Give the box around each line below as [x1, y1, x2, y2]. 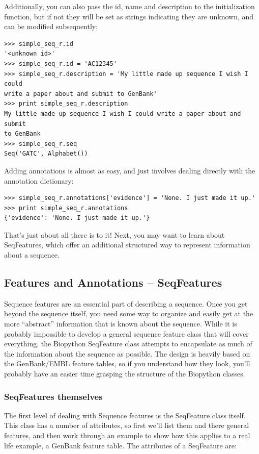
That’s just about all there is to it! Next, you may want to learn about [4, 229, 225, 240]
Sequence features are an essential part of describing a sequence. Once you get [4, 298, 248, 309]
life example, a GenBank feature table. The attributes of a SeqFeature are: [4, 440, 237, 450]
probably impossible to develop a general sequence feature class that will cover [4, 328, 249, 339]
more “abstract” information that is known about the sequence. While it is [4, 318, 237, 329]
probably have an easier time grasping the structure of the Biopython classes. [4, 368, 245, 379]
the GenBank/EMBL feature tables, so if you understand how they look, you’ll [4, 358, 250, 369]
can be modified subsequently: [4, 21, 98, 32]
